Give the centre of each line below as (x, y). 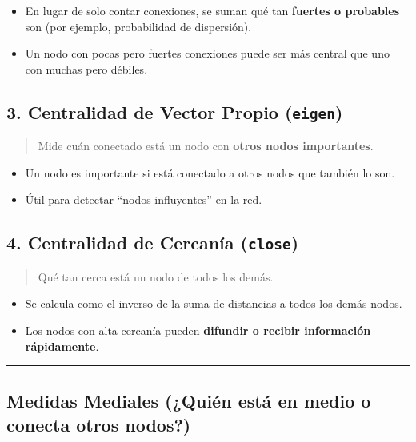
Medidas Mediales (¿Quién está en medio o (189, 401)
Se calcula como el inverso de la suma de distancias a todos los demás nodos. (214, 303)
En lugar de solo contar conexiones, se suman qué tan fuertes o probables (212, 10)
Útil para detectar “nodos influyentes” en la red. (144, 199)
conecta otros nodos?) (99, 424)
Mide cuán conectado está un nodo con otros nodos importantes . (206, 146)
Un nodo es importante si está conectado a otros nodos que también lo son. (210, 172)
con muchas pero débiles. (86, 68)
